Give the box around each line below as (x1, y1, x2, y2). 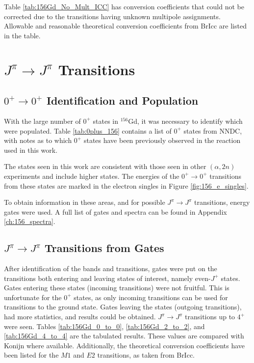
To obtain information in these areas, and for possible (4, 197, 165, 207)
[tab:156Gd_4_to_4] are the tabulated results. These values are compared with (4, 331, 244, 341)
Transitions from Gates (45, 240, 164, 255)
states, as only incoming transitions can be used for (74, 292, 228, 302)
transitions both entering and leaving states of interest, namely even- (4, 273, 211, 283)
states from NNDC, (183, 125, 242, 136)
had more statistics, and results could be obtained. (4, 311, 156, 322)
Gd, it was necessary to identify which (128, 115, 243, 126)
